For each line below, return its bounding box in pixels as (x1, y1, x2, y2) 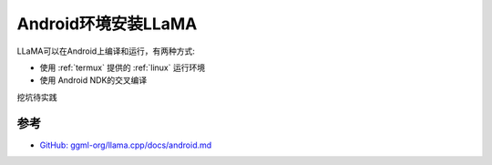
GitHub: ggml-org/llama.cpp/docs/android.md (39, 139, 212, 150)
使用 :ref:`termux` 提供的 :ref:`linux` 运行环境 (39, 62, 205, 73)
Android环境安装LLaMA (16, 14, 198, 34)
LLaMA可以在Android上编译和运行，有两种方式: (16, 46, 195, 57)
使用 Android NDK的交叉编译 (39, 75, 148, 86)
